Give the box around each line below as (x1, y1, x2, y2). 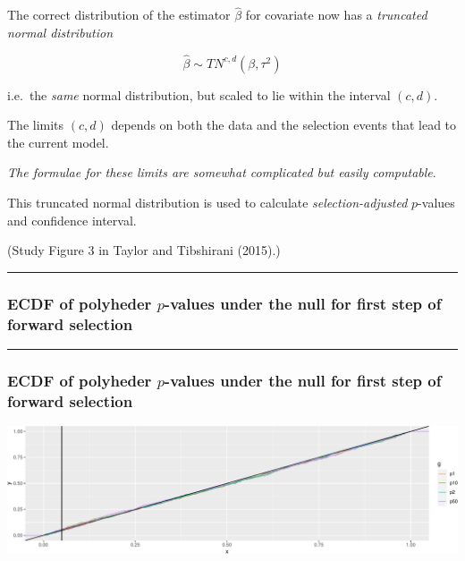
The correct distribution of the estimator (7, 5, 231, 24)
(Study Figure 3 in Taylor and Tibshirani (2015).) (7, 241, 281, 259)
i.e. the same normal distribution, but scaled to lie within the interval (7, 85, 391, 104)
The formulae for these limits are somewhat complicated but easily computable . (7, 163, 436, 182)
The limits (7, 115, 64, 134)
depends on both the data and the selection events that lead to (111, 115, 457, 134)
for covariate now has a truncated (245, 5, 427, 24)
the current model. (7, 132, 109, 151)
